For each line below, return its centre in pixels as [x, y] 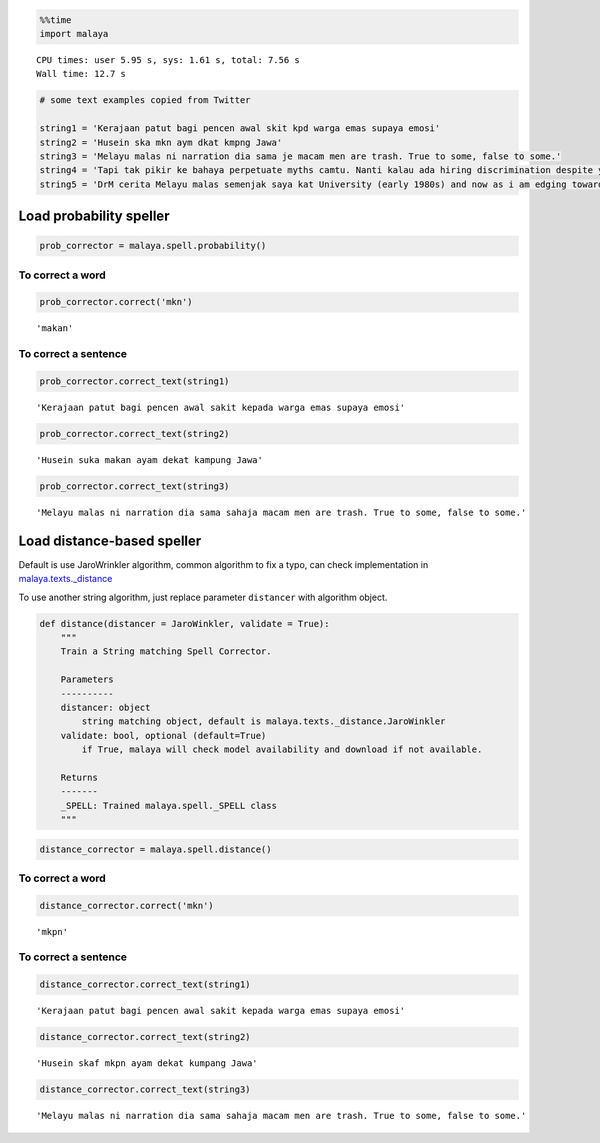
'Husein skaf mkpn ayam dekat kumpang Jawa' [147, 1063]
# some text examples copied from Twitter [145, 100]
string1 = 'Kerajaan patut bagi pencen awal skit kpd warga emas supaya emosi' [240, 128]
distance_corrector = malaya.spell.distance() [155, 849]
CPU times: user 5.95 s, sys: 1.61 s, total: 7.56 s [168, 59]
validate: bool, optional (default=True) [163, 735]
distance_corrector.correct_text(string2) [145, 1037]
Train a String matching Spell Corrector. [166, 651]
